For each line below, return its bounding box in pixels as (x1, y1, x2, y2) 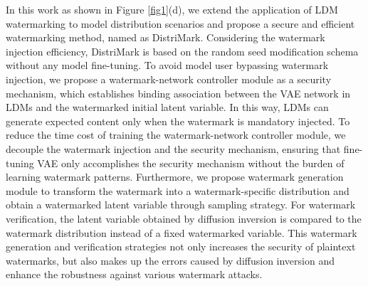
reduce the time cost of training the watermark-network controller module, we (6, 127, 346, 142)
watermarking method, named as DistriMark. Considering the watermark (6, 30, 325, 45)
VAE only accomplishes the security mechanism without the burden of (37, 155, 345, 170)
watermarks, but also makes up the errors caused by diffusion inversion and (6, 253, 335, 268)
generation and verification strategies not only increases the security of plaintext (6, 239, 356, 254)
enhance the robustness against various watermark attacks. (6, 267, 263, 282)
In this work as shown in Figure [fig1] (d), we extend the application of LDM (6, 2, 338, 16)
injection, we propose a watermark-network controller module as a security (6, 71, 332, 86)
